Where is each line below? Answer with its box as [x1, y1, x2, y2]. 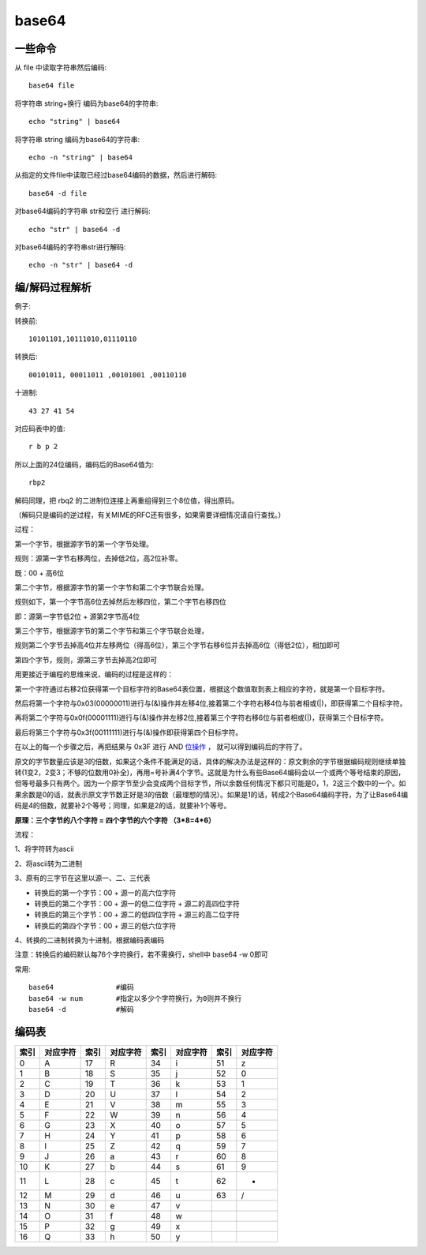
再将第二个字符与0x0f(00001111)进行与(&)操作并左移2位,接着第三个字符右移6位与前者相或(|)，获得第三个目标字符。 [14, 713, 388, 722]
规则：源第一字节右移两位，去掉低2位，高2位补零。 [14, 553, 183, 564]
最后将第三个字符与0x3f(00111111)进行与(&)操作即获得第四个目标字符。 [14, 727, 243, 737]
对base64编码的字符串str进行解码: [14, 242, 126, 252]
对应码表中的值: [14, 424, 66, 433]
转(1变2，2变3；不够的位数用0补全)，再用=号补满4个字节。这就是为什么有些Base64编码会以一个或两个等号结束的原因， [14, 767, 405, 777]
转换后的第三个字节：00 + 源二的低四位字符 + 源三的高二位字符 [34, 910, 240, 920]
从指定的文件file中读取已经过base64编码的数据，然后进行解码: [14, 170, 218, 180]
